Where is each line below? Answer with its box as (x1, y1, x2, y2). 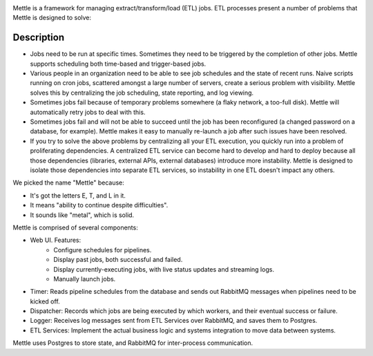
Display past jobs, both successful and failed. (53, 256, 183, 264)
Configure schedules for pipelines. (53, 245, 152, 254)
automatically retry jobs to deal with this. (30, 108, 146, 116)
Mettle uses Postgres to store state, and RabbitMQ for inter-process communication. (12, 339, 254, 347)
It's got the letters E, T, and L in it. (30, 191, 126, 200)
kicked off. (30, 297, 60, 306)
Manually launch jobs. (53, 274, 116, 283)
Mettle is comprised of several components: (12, 223, 138, 232)
